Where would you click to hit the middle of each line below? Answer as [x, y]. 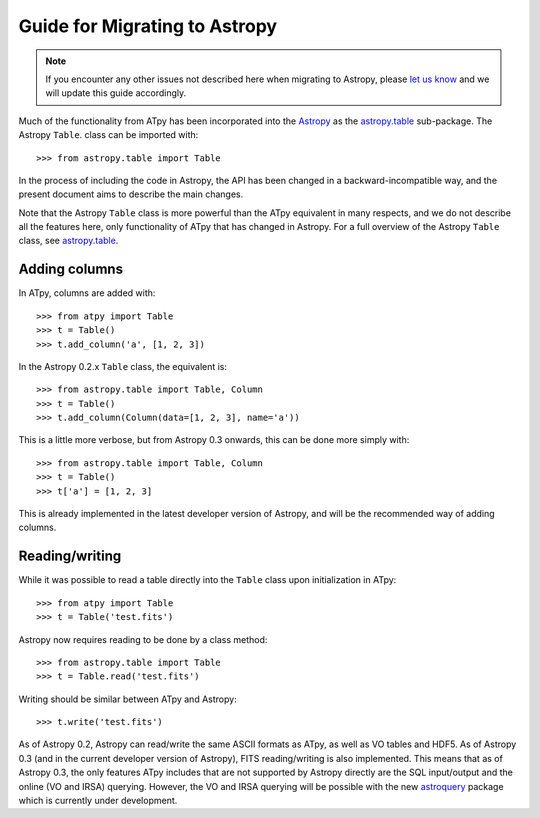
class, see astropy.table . [68, 241]
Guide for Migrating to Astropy [148, 26]
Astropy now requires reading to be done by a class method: [143, 639]
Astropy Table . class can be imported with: [108, 135]
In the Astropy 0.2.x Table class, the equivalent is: [123, 366]
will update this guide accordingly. [116, 93]
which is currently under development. [98, 801]
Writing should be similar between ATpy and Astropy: [127, 699]
